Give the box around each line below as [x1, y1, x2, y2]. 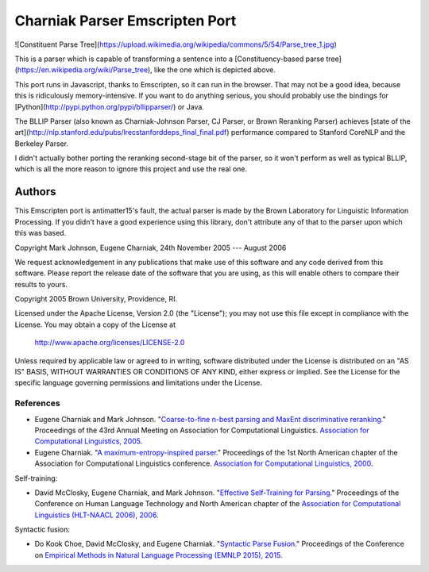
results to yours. [14, 279, 68, 289]
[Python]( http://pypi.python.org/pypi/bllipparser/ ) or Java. [14, 102, 204, 111]
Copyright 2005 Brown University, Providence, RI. [14, 294, 178, 304]
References [14, 397, 60, 409]
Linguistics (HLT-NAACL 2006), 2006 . [34, 510, 159, 520]
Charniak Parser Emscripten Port [14, 12, 237, 29]
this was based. [14, 228, 67, 238]
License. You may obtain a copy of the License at [14, 320, 176, 329]
